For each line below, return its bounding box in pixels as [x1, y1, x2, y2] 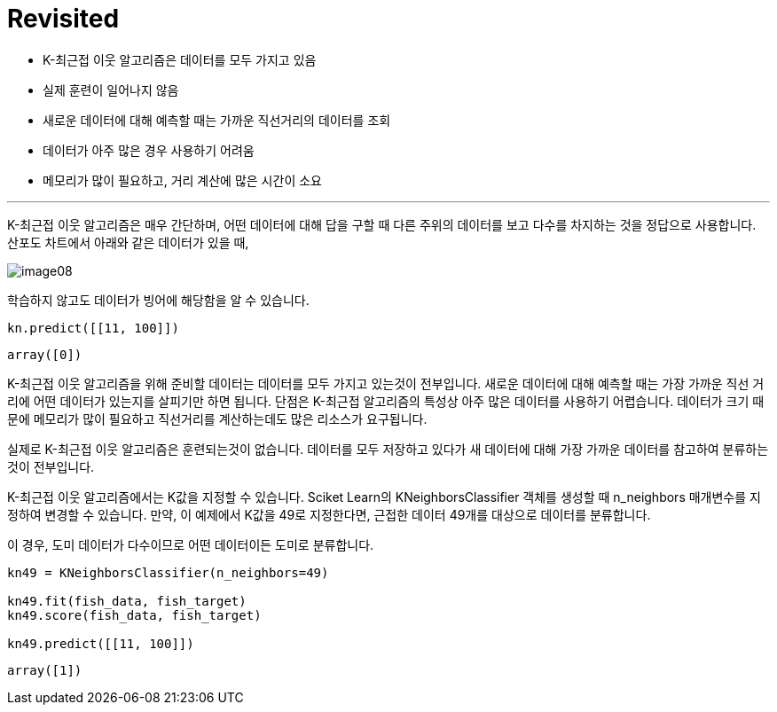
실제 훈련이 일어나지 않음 [43, 82, 179, 98]
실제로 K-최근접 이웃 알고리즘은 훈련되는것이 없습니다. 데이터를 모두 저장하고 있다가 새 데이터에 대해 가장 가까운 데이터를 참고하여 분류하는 [7, 441, 769, 457]
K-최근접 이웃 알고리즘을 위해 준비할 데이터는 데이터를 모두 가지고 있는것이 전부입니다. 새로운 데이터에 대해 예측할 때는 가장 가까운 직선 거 [7, 375, 765, 391]
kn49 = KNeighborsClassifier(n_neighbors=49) [7, 565, 329, 580]
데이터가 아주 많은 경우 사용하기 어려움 [43, 142, 255, 158]
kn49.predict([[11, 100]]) [7, 636, 194, 651]
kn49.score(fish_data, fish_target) [7, 607, 262, 622]
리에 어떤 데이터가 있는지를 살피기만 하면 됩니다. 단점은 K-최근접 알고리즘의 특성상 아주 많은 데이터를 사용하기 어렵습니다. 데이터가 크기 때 [7, 393, 765, 409]
